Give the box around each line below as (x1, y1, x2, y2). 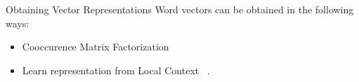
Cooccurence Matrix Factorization (22, 39, 169, 54)
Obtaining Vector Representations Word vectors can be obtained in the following (6, 2, 354, 16)
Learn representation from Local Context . (22, 62, 210, 77)
